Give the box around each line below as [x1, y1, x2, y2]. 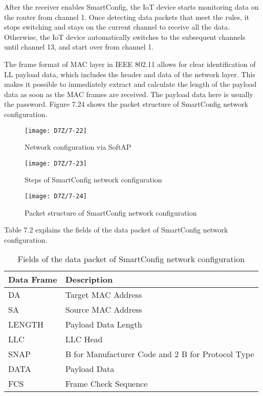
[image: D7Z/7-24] [25, 193, 87, 200]
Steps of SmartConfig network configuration [25, 174, 162, 185]
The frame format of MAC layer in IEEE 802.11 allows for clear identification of [4, 58, 256, 69]
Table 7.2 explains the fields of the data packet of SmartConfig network [4, 224, 228, 235]
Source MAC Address [65, 304, 142, 316]
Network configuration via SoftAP [25, 142, 131, 152]
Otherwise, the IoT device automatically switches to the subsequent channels [4, 31, 246, 42]
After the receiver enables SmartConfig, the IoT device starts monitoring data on [4, 2, 259, 12]
